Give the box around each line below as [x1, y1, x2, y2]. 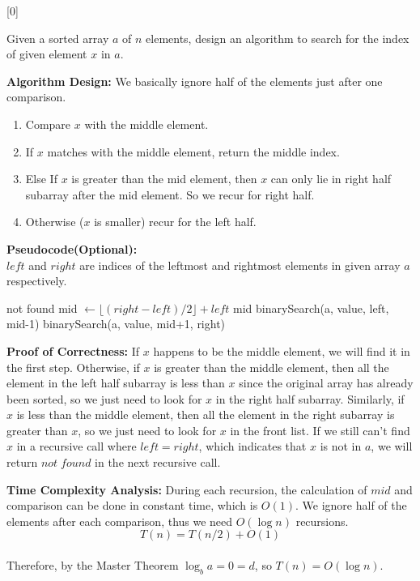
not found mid [6, 299, 78, 316]
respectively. [6, 272, 67, 289]
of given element [6, 45, 87, 62]
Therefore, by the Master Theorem [6, 557, 179, 574]
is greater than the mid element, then [71, 170, 257, 187]
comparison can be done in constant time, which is [6, 497, 258, 514]
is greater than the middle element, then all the [154, 358, 389, 375]
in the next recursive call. [95, 454, 221, 471]
